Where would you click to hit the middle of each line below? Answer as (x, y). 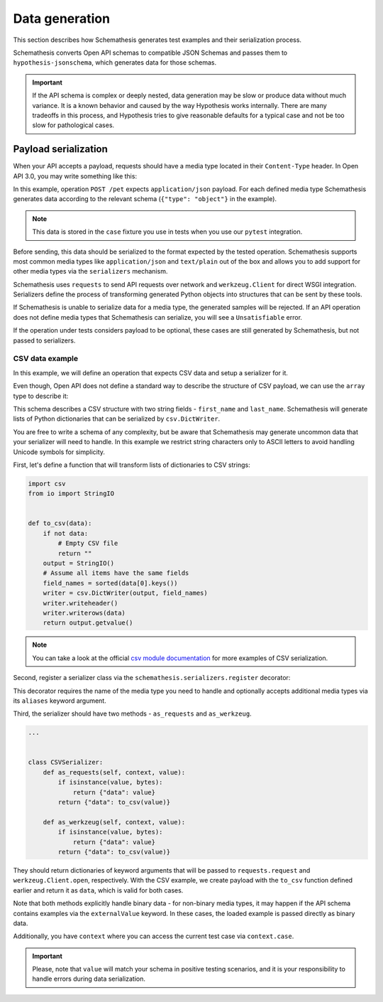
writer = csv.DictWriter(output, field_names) (126, 593)
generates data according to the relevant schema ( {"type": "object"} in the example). (145, 199)
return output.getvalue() (88, 623)
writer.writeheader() (81, 603)
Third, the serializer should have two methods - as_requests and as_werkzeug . (132, 713)
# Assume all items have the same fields (116, 573)
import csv (47, 484)
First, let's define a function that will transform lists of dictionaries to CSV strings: (132, 465)
